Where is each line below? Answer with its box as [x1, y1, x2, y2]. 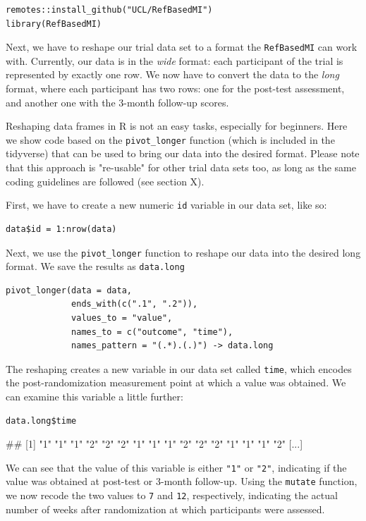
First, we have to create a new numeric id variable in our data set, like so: [6, 197, 327, 212]
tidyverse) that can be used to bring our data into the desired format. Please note [6, 146, 360, 161]
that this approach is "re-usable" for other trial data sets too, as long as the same [6, 160, 356, 175]
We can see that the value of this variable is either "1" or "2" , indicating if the [6, 460, 347, 474]
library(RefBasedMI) [6, 18, 102, 29]
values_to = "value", [71, 313, 173, 323]
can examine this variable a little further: [6, 389, 183, 404]
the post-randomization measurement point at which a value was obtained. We [6, 375, 346, 390]
